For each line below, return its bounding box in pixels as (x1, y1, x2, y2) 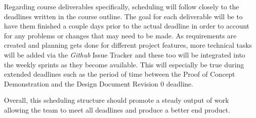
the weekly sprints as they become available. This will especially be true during (4, 59, 244, 69)
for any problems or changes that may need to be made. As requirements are (4, 30, 237, 40)
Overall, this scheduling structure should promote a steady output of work (4, 95, 229, 105)
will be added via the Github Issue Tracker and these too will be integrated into (4, 49, 246, 59)
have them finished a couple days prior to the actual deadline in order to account (4, 21, 250, 31)
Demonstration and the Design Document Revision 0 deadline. (4, 78, 193, 88)
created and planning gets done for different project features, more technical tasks (4, 40, 252, 50)
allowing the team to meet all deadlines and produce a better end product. (4, 104, 230, 115)
